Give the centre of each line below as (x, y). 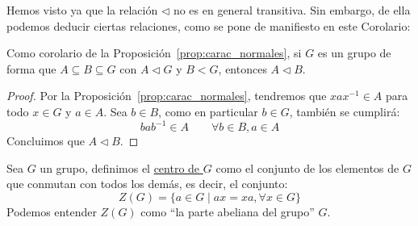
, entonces (242, 68)
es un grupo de (354, 53)
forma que (31, 68)
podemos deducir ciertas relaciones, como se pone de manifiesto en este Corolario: (209, 25)
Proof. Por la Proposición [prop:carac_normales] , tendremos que (167, 96)
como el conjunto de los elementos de (307, 167)
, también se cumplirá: (345, 111)
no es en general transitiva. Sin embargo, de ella (292, 10)
